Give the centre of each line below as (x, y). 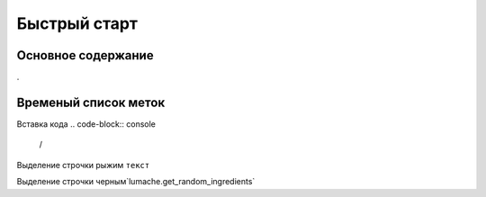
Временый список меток (91, 102)
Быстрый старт (77, 23)
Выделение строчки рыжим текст (83, 165)
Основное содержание (85, 55)
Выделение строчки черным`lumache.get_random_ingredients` (136, 182)
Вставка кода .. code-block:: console (86, 124)
